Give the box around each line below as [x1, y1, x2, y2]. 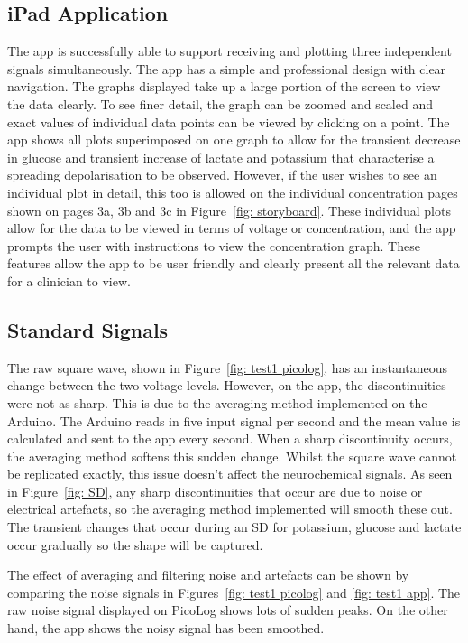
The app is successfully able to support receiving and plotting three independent [7, 42, 452, 61]
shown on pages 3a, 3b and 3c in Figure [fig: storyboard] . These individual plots [7, 200, 451, 219]
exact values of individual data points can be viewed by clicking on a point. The [7, 112, 450, 131]
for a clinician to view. [7, 271, 131, 290]
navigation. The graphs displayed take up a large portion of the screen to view [7, 77, 441, 96]
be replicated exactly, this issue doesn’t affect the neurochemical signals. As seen [7, 464, 453, 483]
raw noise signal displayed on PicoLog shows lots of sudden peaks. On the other [7, 601, 448, 620]
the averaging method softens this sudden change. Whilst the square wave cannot [7, 446, 457, 465]
